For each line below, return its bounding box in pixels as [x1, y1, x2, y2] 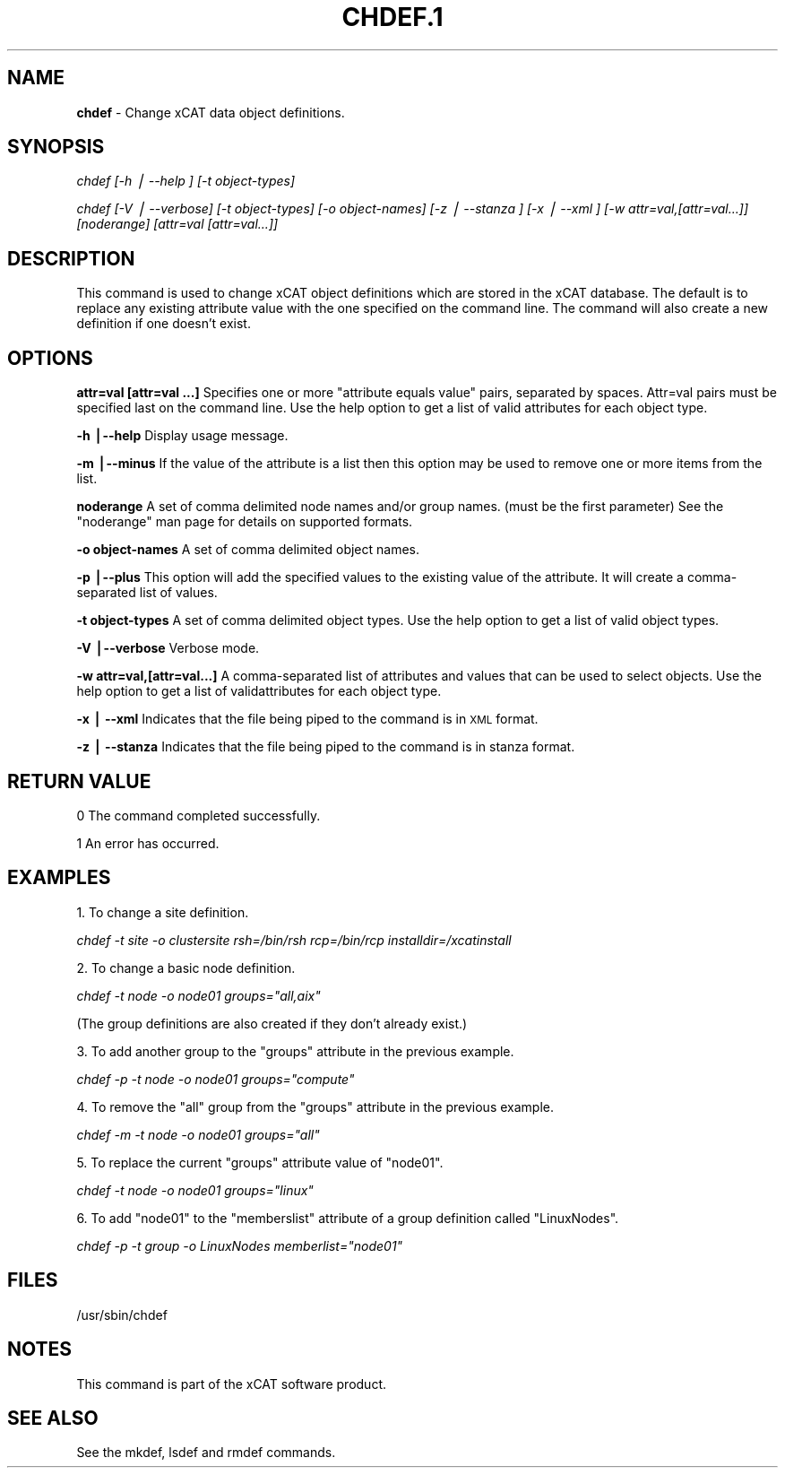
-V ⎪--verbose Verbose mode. [76, 640, 260, 656]
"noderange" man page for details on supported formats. [76, 514, 413, 530]
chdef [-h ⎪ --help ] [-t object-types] [76, 173, 296, 189]
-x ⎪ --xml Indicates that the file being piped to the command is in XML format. [76, 711, 539, 727]
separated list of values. [76, 585, 218, 601]
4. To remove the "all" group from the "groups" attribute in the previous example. [76, 1098, 554, 1115]
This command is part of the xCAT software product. [76, 1375, 386, 1392]
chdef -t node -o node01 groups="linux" [76, 1182, 314, 1198]
